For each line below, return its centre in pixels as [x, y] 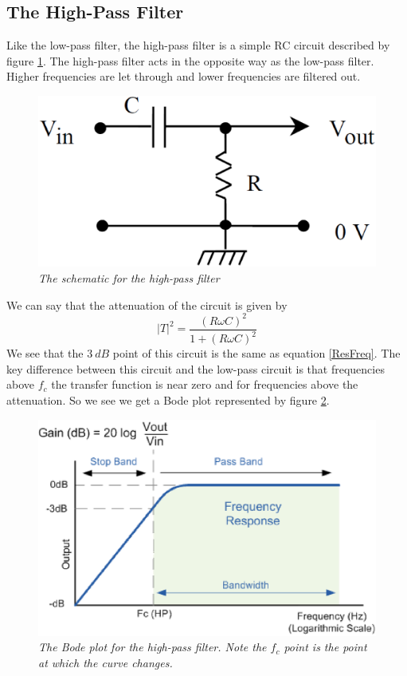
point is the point [325, 647]
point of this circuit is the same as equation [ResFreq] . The [256, 353]
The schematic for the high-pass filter [129, 278]
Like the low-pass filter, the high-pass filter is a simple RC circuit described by [198, 45]
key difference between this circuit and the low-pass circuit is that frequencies [196, 368]
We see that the [45, 353]
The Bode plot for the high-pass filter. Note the [153, 647]
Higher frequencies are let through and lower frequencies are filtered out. [184, 76]
